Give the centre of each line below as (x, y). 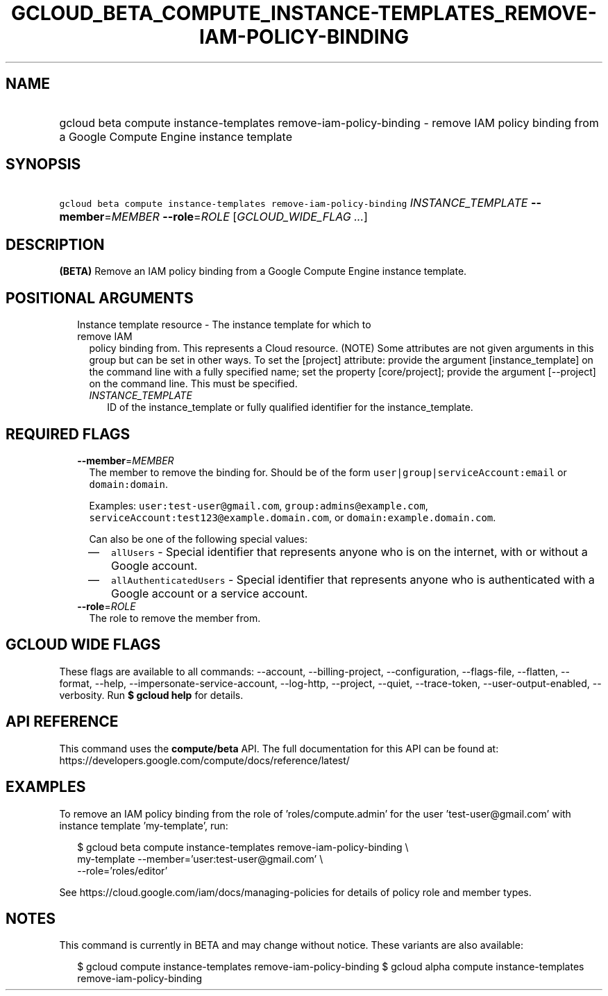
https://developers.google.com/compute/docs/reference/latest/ (204, 760)
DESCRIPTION (55, 244)
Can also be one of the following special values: (198, 539)
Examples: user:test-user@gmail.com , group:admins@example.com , (259, 505)
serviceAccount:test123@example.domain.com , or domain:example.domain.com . (293, 517)
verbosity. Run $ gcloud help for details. (151, 695)
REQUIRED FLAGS (68, 434)
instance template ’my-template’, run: (144, 825)
